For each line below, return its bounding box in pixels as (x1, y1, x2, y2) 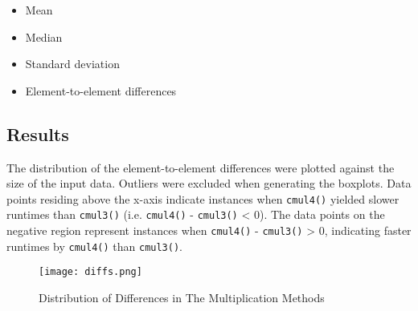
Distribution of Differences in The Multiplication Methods (39, 289, 325, 306)
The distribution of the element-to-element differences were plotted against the (6, 159, 395, 176)
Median (25, 28, 63, 45)
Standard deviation (25, 55, 120, 72)
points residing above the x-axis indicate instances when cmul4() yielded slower (6, 190, 400, 207)
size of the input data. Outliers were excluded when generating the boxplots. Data (6, 175, 412, 192)
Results (6, 121, 69, 146)
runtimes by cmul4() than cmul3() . (6, 237, 183, 254)
